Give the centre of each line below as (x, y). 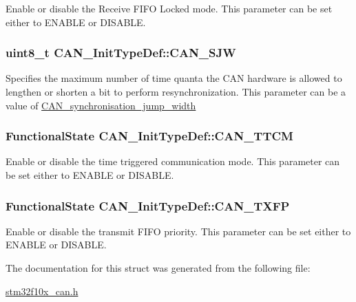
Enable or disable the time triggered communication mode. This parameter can (173, 161)
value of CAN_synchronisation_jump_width (101, 105)
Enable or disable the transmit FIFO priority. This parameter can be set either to (178, 231)
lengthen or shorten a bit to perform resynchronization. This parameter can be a (176, 91)
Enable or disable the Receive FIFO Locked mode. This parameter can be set (169, 8)
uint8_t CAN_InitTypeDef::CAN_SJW (121, 53)
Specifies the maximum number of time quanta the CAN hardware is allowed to (174, 78)
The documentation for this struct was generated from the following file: (158, 268)
